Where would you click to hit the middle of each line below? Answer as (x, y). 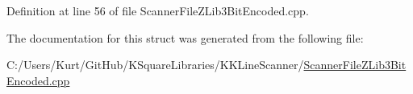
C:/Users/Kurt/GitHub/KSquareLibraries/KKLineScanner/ (155, 65)
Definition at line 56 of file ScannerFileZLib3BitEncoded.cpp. (158, 10)
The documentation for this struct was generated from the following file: (185, 37)
